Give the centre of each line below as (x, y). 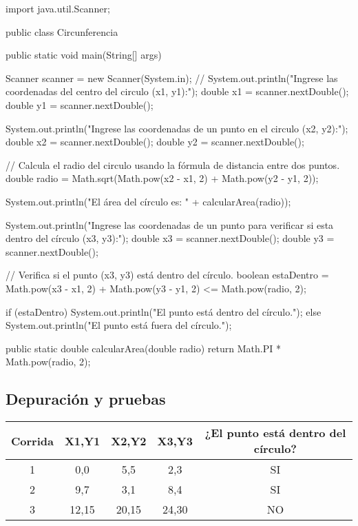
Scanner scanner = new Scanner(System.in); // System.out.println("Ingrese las (172, 78)
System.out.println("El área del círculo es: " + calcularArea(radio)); (148, 201)
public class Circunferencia (62, 31)
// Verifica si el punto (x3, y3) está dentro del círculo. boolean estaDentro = (167, 275)
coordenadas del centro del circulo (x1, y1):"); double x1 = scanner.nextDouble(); (177, 91)
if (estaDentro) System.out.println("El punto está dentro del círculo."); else (164, 311)
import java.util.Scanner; (58, 8)
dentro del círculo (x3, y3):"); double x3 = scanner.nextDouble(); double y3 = (170, 238)
